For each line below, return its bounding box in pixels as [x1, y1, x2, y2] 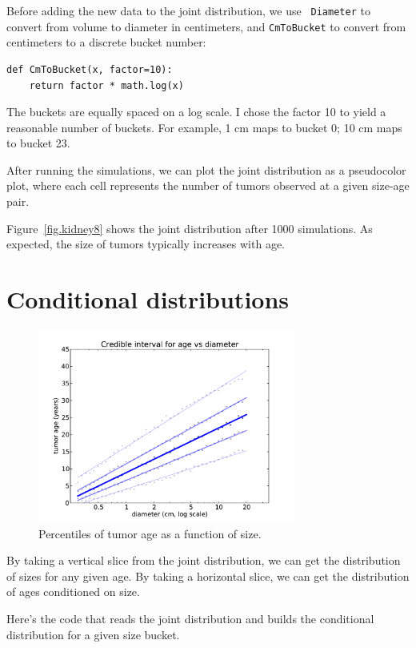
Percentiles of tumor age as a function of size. [38, 525, 262, 541]
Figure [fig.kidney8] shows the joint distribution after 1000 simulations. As [6, 219, 373, 236]
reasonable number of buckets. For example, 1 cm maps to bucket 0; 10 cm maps [6, 119, 402, 135]
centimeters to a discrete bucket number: [6, 34, 206, 50]
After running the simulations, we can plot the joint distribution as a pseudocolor [6, 161, 406, 178]
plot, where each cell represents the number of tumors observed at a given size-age [6, 177, 410, 194]
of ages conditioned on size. [6, 583, 140, 600]
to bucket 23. [6, 135, 70, 151]
